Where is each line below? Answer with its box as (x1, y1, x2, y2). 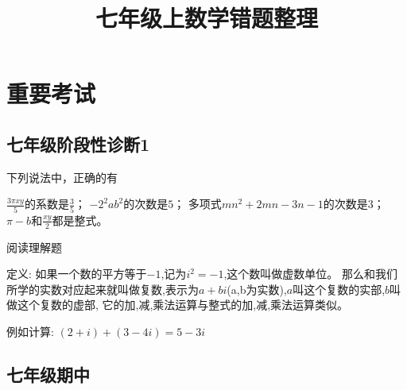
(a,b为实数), (227, 280, 287, 297)
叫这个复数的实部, (293, 280, 386, 297)
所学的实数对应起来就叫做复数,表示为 (6, 280, 199, 297)
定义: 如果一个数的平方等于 (6, 265, 147, 282)
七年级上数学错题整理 (95, 2, 318, 34)
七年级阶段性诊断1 (6, 131, 150, 156)
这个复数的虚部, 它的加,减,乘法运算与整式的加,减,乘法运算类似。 (17, 296, 349, 313)
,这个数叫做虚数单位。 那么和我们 (223, 265, 398, 282)
